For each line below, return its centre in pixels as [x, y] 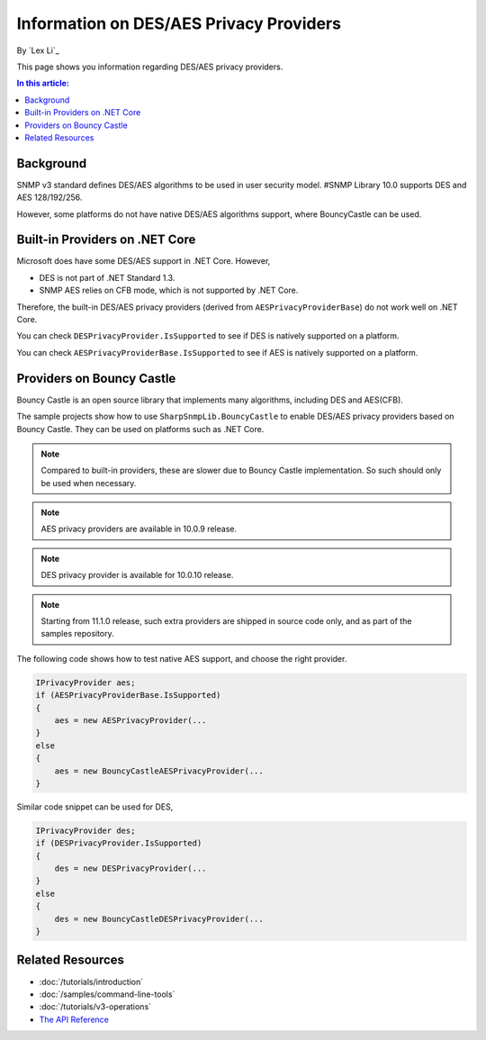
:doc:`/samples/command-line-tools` [107, 994]
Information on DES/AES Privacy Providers [179, 23]
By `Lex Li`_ [38, 50]
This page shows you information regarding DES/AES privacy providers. [150, 67]
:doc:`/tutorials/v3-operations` [95, 1007]
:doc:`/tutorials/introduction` [91, 981]
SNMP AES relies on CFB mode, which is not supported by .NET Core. [169, 290]
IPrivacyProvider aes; [85, 683]
